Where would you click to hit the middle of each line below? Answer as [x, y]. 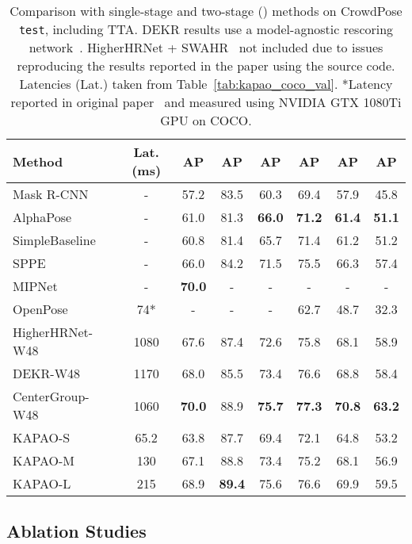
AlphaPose [42, 217]
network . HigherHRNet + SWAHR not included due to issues [206, 47]
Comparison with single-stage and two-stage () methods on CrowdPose [206, 11]
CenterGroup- [51, 396]
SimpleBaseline [54, 240]
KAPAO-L [42, 483]
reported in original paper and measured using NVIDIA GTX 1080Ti [206, 102]
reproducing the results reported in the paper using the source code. [206, 65]
